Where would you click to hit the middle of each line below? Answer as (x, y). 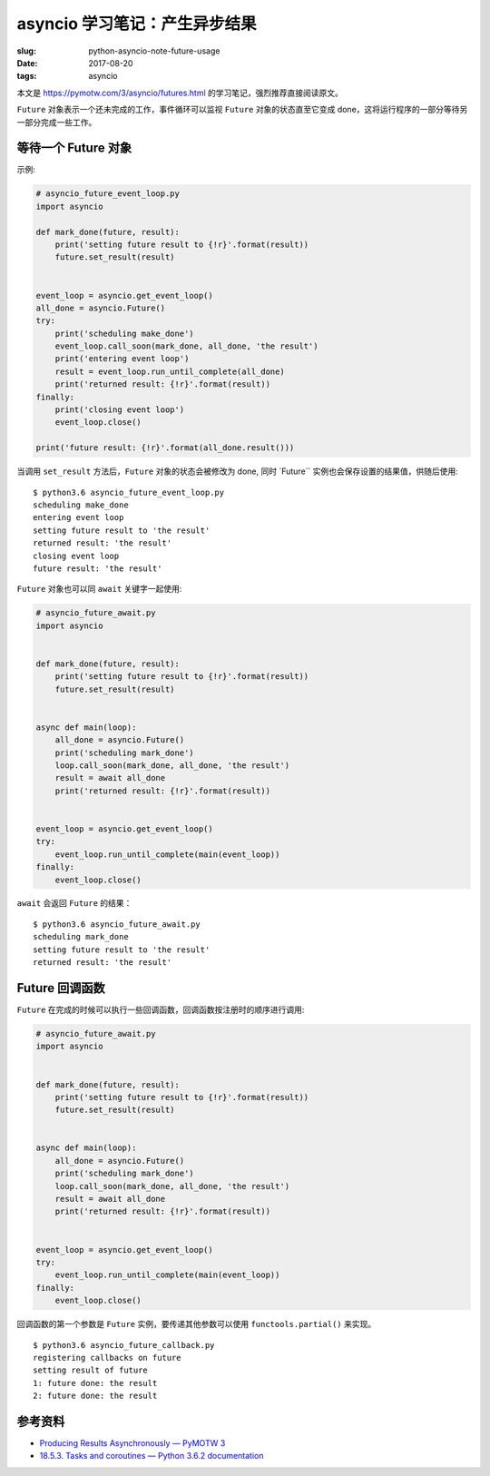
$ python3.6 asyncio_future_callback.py (124, 1345)
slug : (26, 51)
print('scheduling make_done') (124, 333)
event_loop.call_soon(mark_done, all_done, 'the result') (186, 346)
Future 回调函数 (61, 988)
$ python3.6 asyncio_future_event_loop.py (129, 492)
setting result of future (91, 1370)
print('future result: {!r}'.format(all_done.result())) (165, 448)
